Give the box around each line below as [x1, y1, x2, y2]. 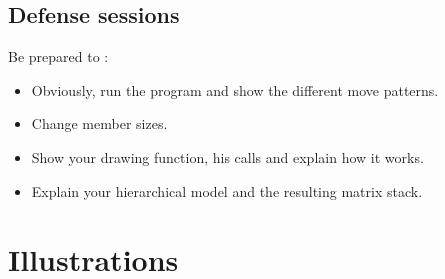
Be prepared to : [8, 46, 109, 67]
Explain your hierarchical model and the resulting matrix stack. [31, 180, 423, 201]
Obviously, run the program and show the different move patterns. [31, 79, 439, 100]
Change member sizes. [31, 113, 168, 134]
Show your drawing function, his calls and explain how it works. [31, 146, 424, 167]
